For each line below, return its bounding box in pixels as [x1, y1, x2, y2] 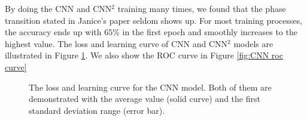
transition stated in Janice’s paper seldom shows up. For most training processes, [5, 14, 303, 26]
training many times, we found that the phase [117, 2, 286, 14]
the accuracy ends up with [5, 26, 102, 38]
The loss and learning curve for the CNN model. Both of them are [29, 80, 272, 93]
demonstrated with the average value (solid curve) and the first [29, 92, 260, 105]
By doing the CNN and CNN [5, 2, 112, 14]
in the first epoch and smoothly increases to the [122, 26, 297, 38]
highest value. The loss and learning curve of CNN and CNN [5, 37, 228, 49]
